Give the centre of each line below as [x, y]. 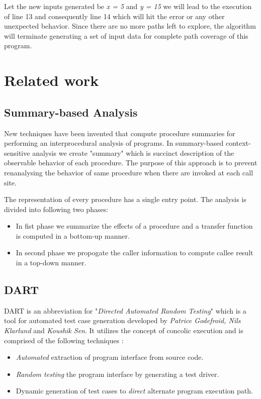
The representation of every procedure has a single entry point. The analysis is [125, 199]
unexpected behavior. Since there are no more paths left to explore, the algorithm [130, 26]
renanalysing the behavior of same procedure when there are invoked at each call [129, 172]
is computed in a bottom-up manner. [73, 235]
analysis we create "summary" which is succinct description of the [133, 153]
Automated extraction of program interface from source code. [110, 357]
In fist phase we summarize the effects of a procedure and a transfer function [134, 226]
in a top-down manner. [51, 263]
